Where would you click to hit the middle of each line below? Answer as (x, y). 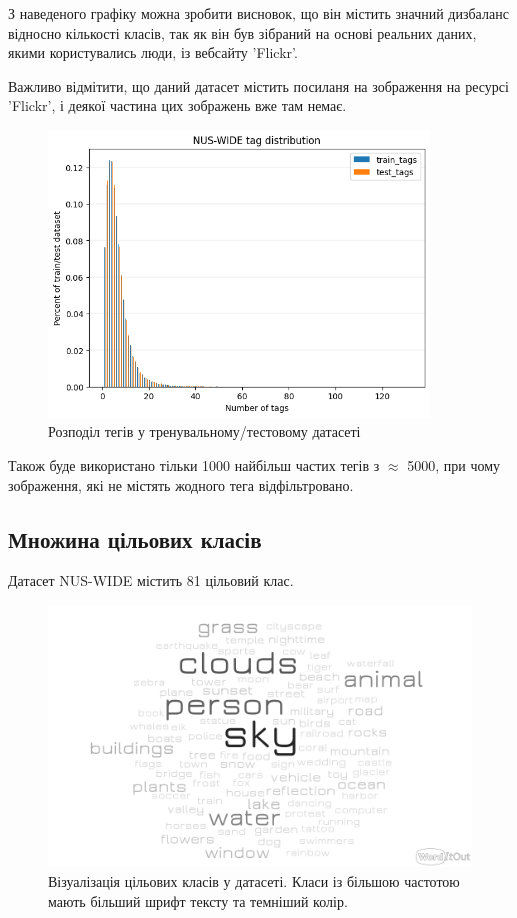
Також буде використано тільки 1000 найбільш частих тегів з (194, 464)
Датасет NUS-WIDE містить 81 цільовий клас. (151, 580)
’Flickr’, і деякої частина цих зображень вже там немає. (177, 105)
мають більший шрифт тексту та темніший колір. (198, 900)
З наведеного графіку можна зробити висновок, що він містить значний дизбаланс (258, 13)
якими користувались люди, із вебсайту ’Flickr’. (153, 52)
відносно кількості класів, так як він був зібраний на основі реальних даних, (242, 32)
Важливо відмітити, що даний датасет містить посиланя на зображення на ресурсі (258, 85)
